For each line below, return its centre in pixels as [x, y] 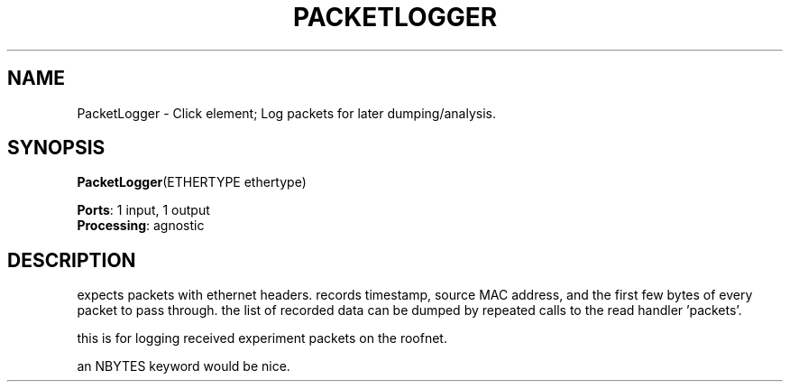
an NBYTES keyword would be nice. [184, 366]
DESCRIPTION [72, 260]
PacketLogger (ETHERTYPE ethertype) [192, 182]
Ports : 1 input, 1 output [143, 210]
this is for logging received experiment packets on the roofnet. [262, 338]
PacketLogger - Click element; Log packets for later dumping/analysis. [286, 113]
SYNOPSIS [56, 148]
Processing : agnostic [141, 226]
